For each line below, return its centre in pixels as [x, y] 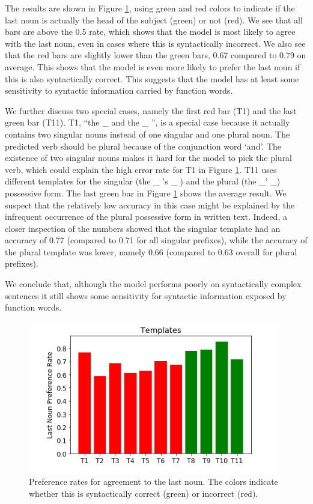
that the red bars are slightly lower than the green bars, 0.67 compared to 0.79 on [156, 55]
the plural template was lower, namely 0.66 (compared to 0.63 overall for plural [151, 251]
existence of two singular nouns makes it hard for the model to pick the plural [149, 158]
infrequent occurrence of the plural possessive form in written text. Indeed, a [146, 217]
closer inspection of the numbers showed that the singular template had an [143, 228]
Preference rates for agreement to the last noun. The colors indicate [153, 481]
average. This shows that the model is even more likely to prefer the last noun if [153, 66]
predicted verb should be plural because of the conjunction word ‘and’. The [143, 146]
